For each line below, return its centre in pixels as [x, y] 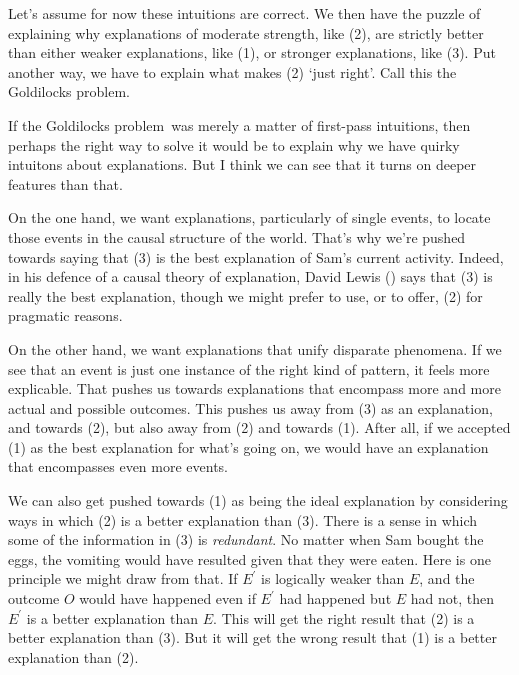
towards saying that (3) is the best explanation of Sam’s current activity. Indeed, [256, 256]
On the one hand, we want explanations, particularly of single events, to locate [249, 217]
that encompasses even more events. [118, 466]
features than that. [65, 183]
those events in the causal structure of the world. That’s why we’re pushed [237, 236]
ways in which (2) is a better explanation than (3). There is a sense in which [243, 519]
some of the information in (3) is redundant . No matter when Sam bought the [246, 539]
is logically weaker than [333, 578]
